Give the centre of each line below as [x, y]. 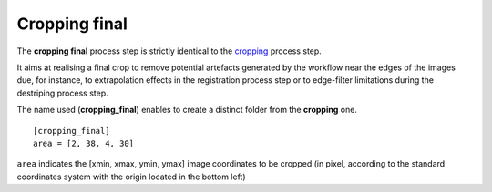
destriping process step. [62, 93]
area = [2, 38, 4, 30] [84, 143]
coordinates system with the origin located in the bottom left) [131, 177]
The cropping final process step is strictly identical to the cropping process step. [169, 51]
